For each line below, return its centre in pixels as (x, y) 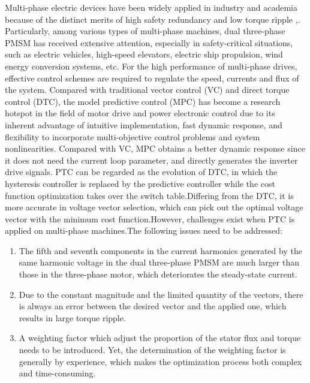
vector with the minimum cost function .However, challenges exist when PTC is (150, 218)
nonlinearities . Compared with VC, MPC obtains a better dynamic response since (155, 148)
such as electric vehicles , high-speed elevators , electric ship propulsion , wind (144, 54)
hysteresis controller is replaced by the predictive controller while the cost (140, 183)
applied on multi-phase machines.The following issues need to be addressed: (144, 230)
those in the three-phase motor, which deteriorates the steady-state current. (158, 274)
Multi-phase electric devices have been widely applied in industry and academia (151, 7)
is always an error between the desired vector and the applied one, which (153, 306)
